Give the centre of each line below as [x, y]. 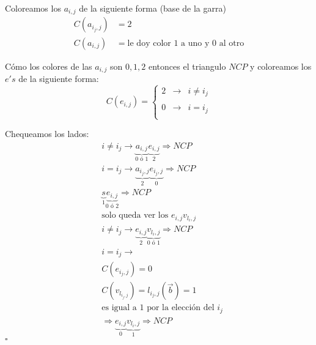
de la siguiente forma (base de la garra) [152, 8]
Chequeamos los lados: [47, 134]
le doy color [149, 43]
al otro [232, 43]
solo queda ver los [135, 216]
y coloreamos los [281, 66]
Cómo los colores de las [49, 66]
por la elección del [181, 308]
